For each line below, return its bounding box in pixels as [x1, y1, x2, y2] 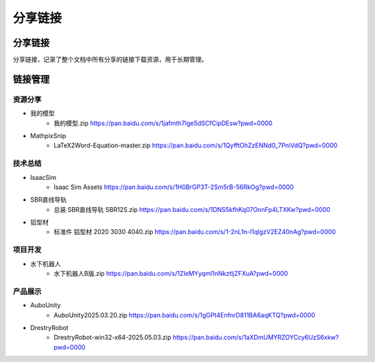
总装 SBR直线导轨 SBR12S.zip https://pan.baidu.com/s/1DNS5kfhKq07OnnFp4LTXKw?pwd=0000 [53, 205, 331, 213]
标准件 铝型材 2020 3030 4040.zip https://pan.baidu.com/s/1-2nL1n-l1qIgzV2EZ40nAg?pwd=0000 [53, 228, 336, 236]
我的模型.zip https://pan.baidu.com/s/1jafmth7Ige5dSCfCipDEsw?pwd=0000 [53, 119, 273, 127]
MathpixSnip [30, 132, 67, 140]
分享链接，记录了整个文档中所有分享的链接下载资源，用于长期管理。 [12, 56, 208, 64]
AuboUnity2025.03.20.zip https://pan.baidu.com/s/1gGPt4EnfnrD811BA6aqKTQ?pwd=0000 [53, 311, 315, 319]
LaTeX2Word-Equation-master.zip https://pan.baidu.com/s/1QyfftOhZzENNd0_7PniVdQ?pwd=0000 [53, 141, 338, 149]
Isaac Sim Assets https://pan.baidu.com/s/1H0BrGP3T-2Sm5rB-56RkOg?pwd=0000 [53, 183, 294, 191]
